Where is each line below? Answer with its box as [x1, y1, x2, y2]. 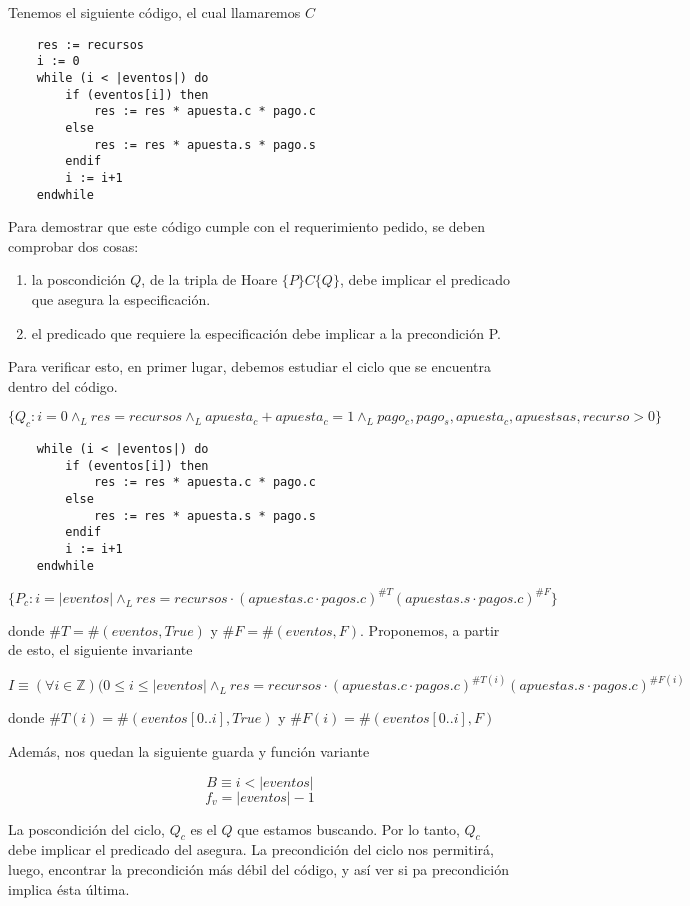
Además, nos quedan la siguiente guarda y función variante [8, 741, 370, 762]
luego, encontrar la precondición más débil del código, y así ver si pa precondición [8, 859, 509, 880]
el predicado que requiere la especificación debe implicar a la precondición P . [31, 322, 501, 343]
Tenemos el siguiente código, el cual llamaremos [8, 2, 301, 22]
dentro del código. [8, 375, 118, 396]
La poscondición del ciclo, [8, 818, 165, 839]
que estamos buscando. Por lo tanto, [237, 818, 460, 839]
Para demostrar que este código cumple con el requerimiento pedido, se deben [8, 216, 485, 237]
